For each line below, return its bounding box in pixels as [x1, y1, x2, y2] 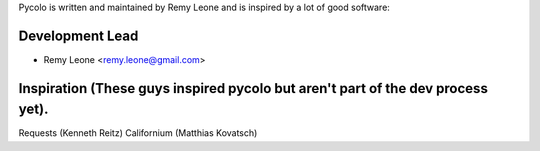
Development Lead [18, 27, 139, 44]
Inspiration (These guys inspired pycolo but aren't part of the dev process [18, 80, 489, 97]
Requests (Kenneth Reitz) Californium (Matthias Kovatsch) [18, 127, 258, 139]
